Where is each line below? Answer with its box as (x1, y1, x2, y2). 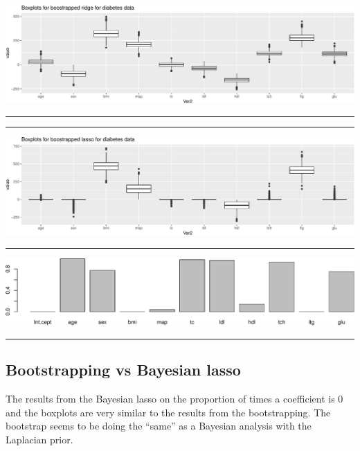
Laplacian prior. (6, 432, 73, 446)
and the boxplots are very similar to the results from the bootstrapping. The (6, 405, 331, 419)
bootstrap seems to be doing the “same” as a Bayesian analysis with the (6, 418, 312, 433)
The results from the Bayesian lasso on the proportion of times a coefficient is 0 (6, 391, 343, 405)
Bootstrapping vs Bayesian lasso (6, 359, 241, 380)
